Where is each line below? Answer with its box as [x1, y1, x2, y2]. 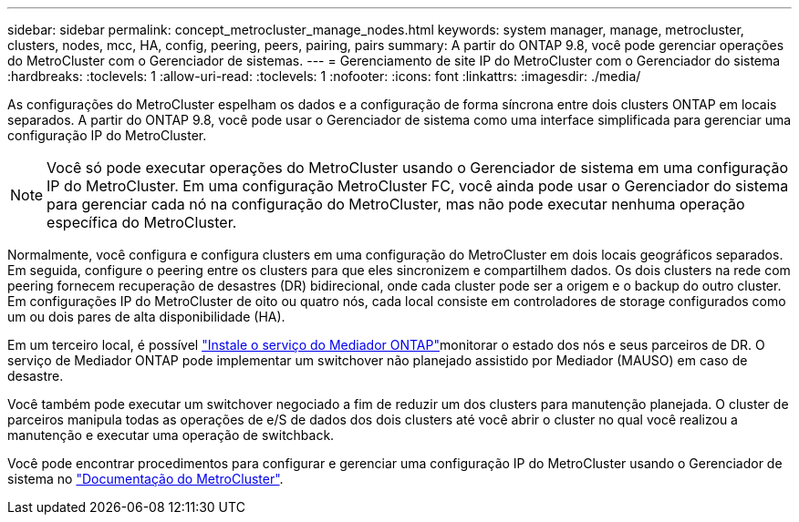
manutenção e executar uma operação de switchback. [7, 427, 335, 443]
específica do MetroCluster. [47, 213, 237, 231]
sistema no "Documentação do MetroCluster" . [7, 471, 284, 486]
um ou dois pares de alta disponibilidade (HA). [7, 309, 285, 324]
